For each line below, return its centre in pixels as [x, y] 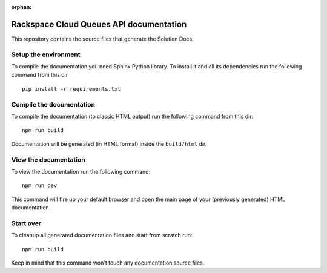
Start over [26, 223]
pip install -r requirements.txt [71, 89]
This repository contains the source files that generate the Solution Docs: [102, 39]
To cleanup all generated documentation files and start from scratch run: [102, 235]
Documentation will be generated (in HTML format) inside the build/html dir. [109, 144]
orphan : [21, 7]
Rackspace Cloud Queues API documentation [99, 24]
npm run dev [40, 186]
